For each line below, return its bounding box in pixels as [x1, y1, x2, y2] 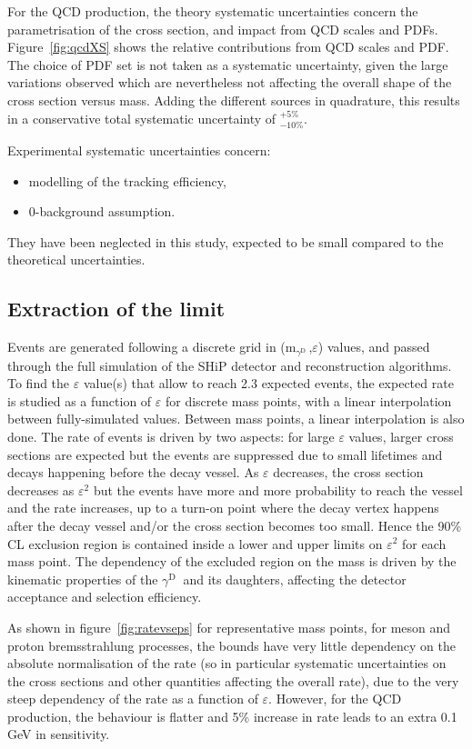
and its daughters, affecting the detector [183, 569, 407, 588]
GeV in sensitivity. [7, 724, 110, 744]
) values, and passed [317, 337, 430, 356]
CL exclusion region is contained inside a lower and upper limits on [7, 534, 383, 553]
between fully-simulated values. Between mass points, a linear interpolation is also [7, 409, 465, 428]
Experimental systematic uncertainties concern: [7, 140, 271, 159]
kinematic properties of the [7, 569, 158, 588]
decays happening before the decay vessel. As [7, 463, 259, 482]
